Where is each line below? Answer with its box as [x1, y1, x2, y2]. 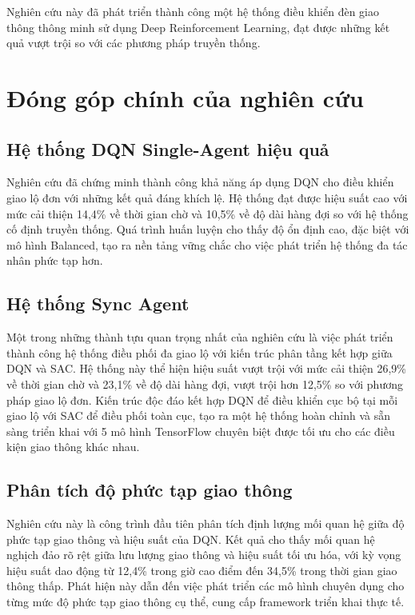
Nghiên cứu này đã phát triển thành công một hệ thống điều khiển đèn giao [6, 3, 379, 19]
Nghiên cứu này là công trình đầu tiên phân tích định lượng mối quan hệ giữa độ [6, 515, 405, 532]
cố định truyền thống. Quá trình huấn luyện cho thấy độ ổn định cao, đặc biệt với [6, 221, 409, 238]
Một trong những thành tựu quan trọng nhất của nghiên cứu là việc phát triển [6, 329, 393, 345]
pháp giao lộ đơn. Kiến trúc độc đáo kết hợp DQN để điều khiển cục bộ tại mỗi [6, 391, 398, 408]
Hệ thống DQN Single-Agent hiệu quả [6, 136, 329, 161]
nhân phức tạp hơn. [6, 252, 103, 269]
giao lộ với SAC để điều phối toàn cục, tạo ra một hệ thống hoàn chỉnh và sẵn [6, 407, 391, 424]
